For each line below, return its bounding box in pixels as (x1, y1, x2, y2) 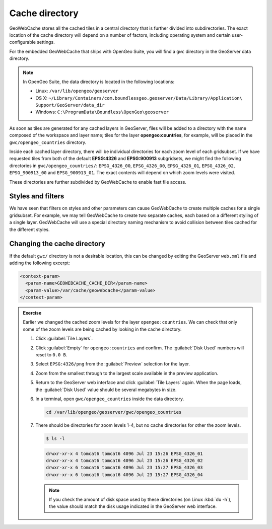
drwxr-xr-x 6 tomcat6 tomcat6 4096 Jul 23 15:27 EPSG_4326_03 (46, 465, 203, 471)
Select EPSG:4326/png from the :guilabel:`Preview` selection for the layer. (35, 361, 190, 367)
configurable (9, 39, 36, 45)
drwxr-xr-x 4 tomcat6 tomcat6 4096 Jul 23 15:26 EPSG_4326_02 (46, 458, 203, 463)
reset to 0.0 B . (35, 352, 67, 358)
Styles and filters (9, 192, 64, 201)
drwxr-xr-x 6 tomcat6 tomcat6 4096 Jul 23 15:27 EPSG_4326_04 (46, 472, 203, 478)
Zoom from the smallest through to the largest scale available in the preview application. (35, 370, 219, 376)
